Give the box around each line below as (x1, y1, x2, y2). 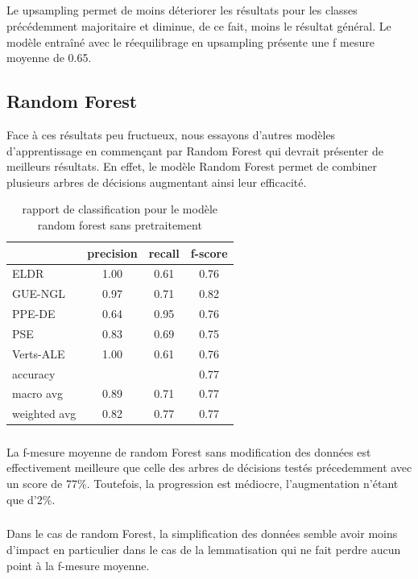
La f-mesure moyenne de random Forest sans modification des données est (6, 443, 371, 460)
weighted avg (12, 405, 77, 422)
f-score (190, 244, 228, 261)
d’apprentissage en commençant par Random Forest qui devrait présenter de (6, 142, 383, 159)
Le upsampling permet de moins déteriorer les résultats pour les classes (6, 2, 358, 19)
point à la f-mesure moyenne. (6, 556, 150, 573)
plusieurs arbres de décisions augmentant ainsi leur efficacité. (6, 173, 307, 190)
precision (87, 244, 138, 261)
